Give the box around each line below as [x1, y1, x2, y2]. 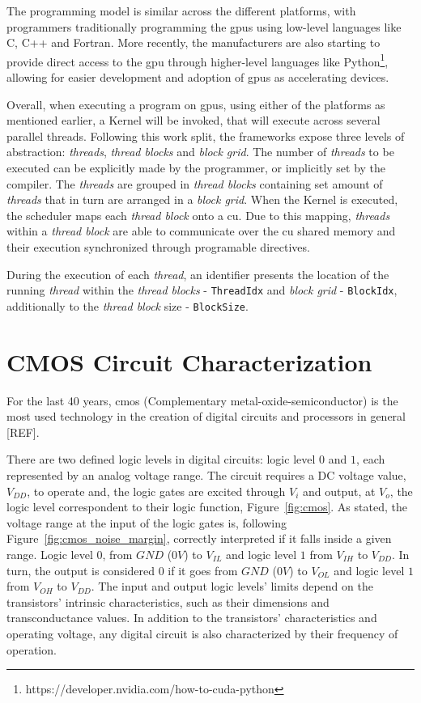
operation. [6, 641, 57, 658]
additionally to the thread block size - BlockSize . [6, 297, 249, 314]
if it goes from [168, 561, 238, 578]
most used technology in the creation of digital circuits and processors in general [6, 408, 406, 425]
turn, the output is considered [6, 561, 155, 578]
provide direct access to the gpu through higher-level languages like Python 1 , [6, 50, 389, 70]
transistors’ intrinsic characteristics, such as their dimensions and [6, 593, 330, 610]
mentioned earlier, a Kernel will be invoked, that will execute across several [6, 112, 381, 129]
